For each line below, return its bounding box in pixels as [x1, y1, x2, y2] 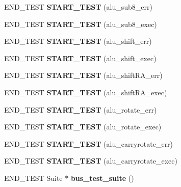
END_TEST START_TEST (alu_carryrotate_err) [4, 138, 173, 149]
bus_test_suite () [70, 172, 134, 183]
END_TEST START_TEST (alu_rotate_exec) [4, 121, 162, 132]
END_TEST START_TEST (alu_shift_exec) [4, 52, 157, 63]
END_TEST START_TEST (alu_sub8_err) [4, 2, 152, 12]
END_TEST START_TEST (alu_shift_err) [4, 36, 152, 46]
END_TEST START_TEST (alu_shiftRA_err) [4, 70, 163, 81]
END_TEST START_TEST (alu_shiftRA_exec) [4, 87, 167, 97]
